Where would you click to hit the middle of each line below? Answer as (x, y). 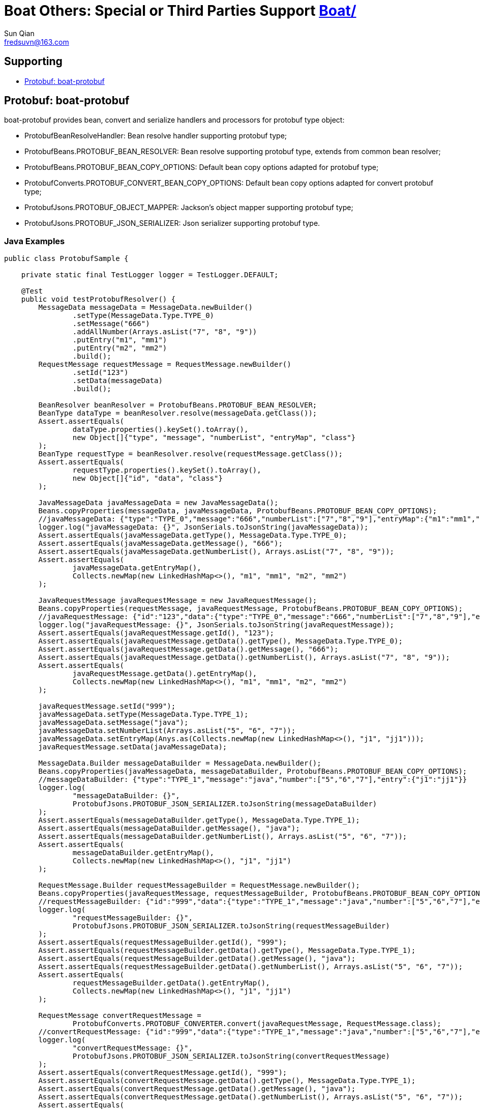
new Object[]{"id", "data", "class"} (147, 478)
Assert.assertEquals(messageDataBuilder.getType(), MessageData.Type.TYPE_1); (199, 820)
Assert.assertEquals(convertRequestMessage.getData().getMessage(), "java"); (197, 1089)
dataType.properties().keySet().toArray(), (160, 430)
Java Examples (35, 241)
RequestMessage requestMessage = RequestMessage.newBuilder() (165, 364)
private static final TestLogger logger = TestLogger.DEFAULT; (150, 275)
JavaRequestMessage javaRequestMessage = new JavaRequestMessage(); (178, 601)
